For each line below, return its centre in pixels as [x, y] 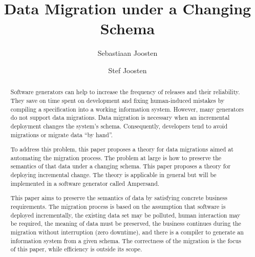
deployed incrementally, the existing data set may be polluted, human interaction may [125, 215]
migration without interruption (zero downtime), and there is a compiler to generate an [127, 232]
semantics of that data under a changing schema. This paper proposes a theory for [121, 166]
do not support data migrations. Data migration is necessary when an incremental [120, 117]
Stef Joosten [128, 70]
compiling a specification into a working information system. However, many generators [127, 109]
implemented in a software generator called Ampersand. [85, 183]
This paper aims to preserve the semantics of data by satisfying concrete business [119, 198]
